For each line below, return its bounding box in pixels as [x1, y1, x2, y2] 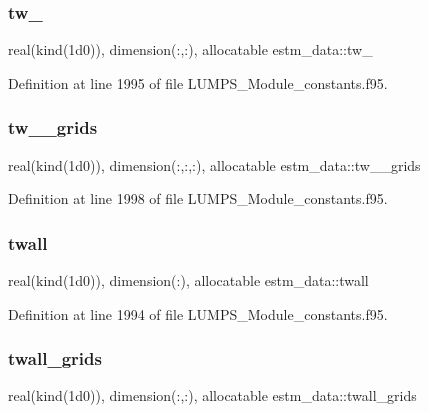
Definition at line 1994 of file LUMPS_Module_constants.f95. [8, 303, 388, 324]
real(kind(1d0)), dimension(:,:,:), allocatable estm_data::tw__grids [8, 154, 421, 175]
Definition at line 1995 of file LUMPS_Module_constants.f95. [8, 72, 388, 93]
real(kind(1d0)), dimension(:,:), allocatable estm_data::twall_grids [8, 385, 417, 406]
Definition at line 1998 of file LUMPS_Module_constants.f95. [8, 188, 388, 209]
